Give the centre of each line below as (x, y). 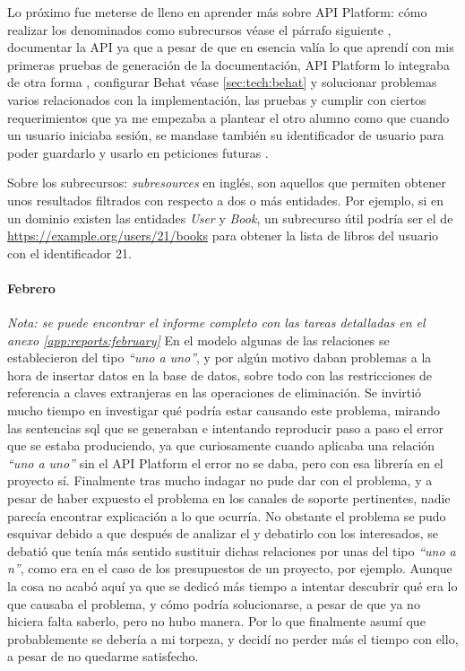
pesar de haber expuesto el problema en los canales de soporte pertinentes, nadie (229, 498)
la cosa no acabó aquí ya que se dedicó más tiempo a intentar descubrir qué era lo (232, 586)
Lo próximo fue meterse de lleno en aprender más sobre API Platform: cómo (217, 12)
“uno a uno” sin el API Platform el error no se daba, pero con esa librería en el (225, 462)
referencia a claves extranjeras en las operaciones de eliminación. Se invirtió (215, 392)
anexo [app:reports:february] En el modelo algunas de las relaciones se (198, 340)
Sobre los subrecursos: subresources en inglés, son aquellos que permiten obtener (227, 183)
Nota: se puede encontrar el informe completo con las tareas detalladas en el (216, 322)
